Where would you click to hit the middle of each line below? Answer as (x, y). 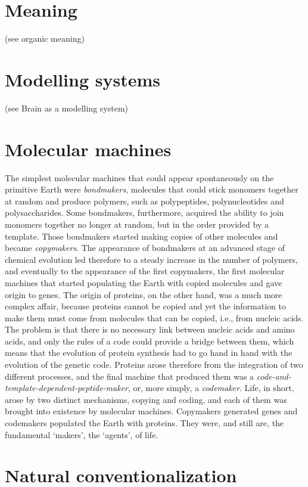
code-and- (274, 376)
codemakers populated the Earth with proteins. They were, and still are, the (144, 423)
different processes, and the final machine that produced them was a (130, 376)
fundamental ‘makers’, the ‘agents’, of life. (82, 434)
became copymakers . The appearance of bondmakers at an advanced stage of (145, 248)
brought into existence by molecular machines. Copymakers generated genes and (151, 411)
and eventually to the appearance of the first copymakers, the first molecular (145, 271)
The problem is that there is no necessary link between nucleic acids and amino (150, 329)
